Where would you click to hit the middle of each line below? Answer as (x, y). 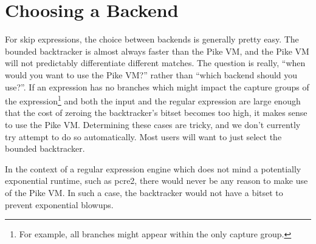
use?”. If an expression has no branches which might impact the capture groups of (157, 86)
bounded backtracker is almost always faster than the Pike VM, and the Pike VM (157, 51)
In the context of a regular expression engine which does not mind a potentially (153, 168)
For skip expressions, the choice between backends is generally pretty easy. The (152, 39)
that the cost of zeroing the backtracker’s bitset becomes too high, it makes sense (156, 113)
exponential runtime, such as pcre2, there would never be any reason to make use (156, 181)
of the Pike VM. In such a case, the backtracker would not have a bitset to (144, 192)
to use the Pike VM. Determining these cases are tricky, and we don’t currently (153, 124)
